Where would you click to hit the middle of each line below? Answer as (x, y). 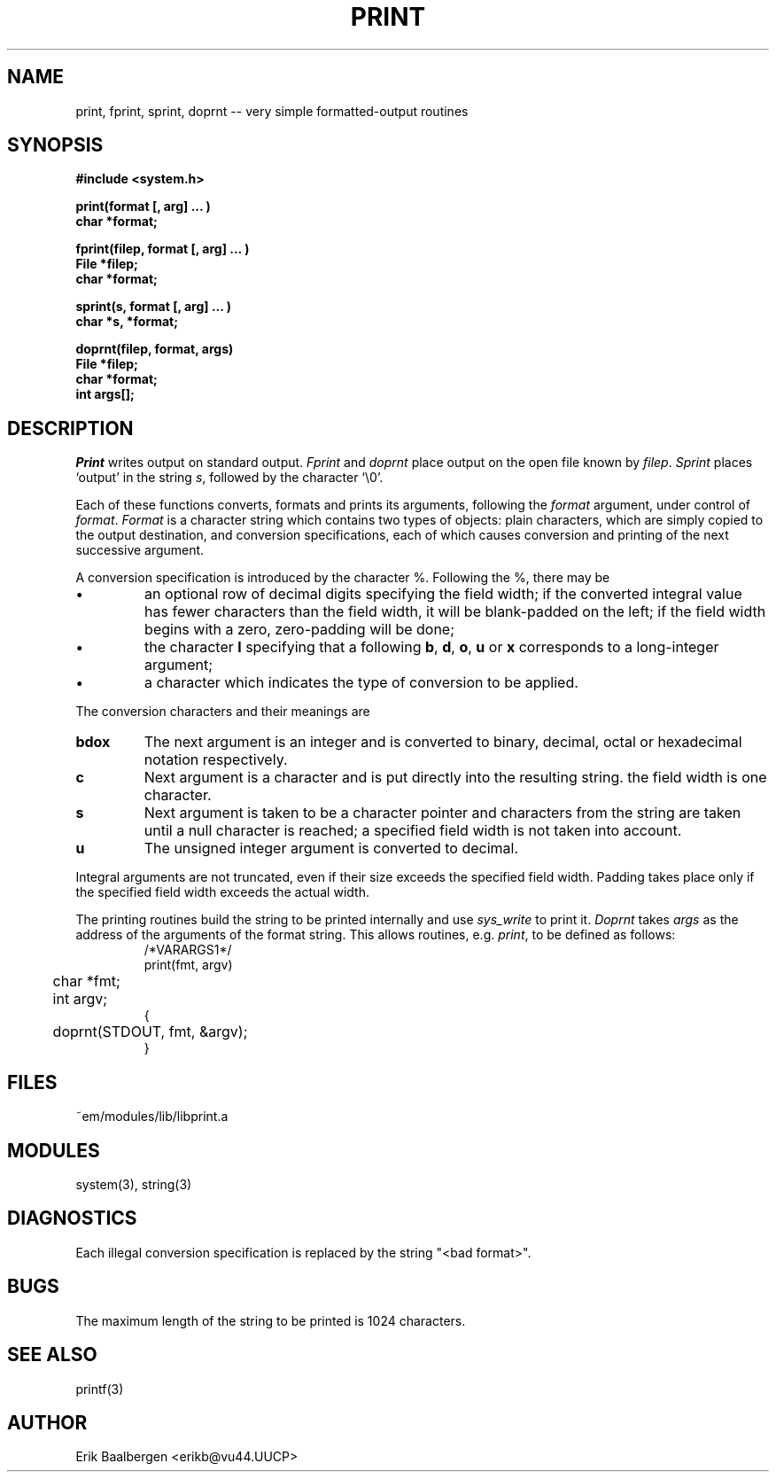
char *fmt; (86, 981)
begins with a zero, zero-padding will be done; (299, 630)
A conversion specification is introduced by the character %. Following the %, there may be (343, 578)
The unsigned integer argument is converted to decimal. (331, 848)
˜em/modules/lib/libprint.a (152, 1117)
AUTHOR (47, 1422)
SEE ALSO (52, 1355)
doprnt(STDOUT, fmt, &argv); (150, 1032)
